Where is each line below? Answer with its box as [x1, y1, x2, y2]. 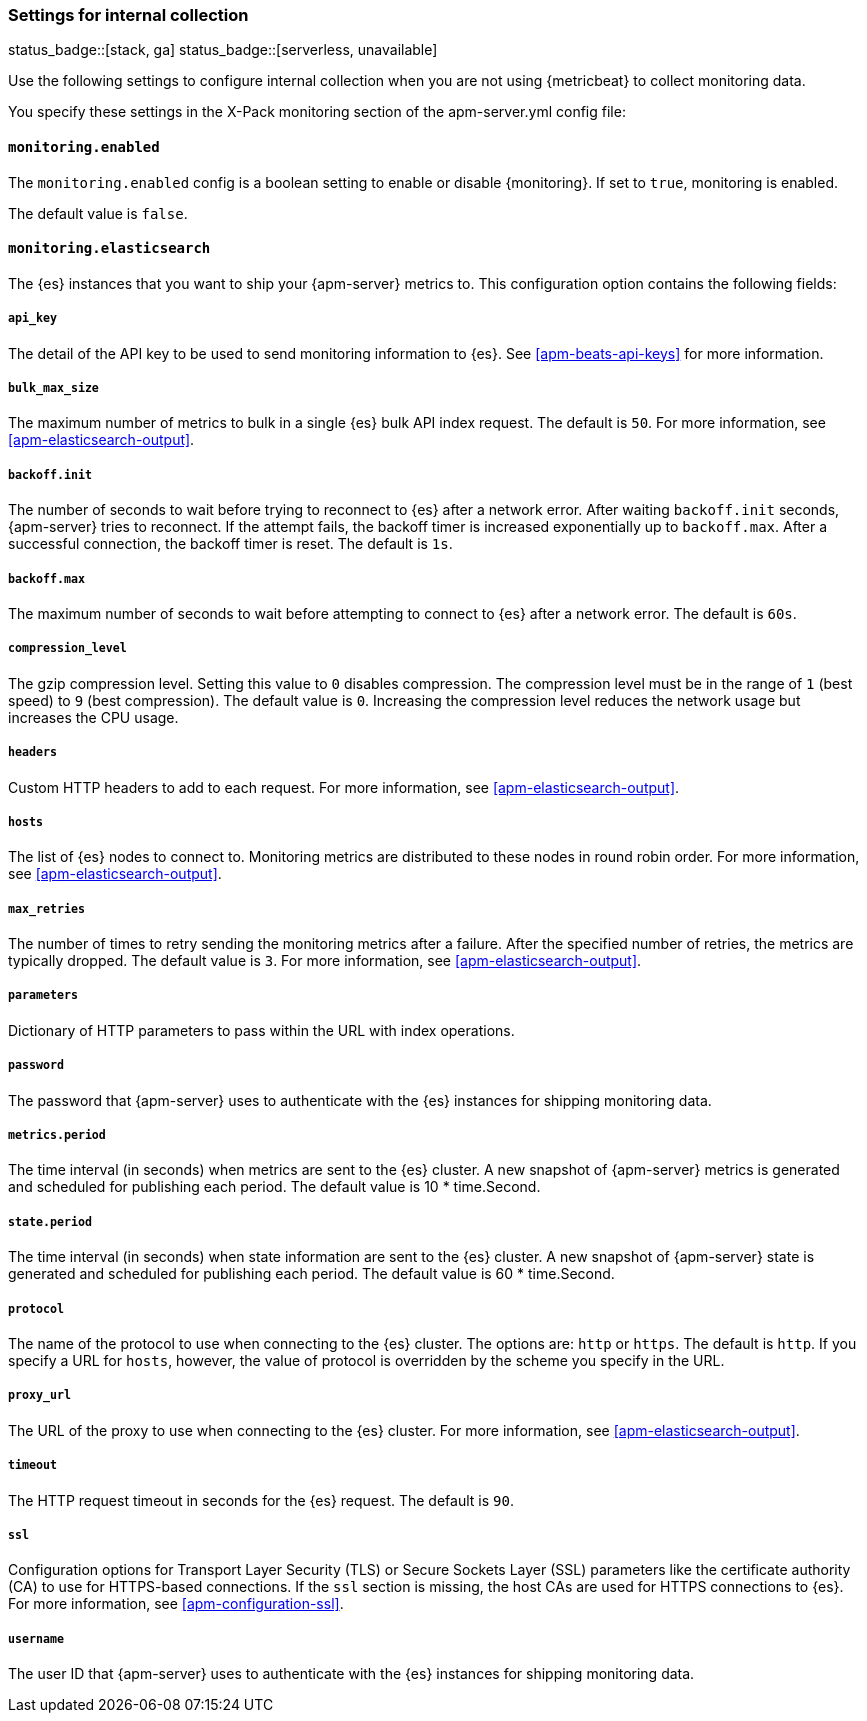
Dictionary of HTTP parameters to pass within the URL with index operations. [8, 1021, 515, 1039]
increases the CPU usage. [8, 708, 179, 726]
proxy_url [8, 1388, 71, 1403]
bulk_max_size [8, 380, 99, 395]
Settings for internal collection [8, 5, 249, 25]
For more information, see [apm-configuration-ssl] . [8, 1595, 344, 1613]
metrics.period [8, 1128, 106, 1143]
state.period [8, 1214, 92, 1229]
